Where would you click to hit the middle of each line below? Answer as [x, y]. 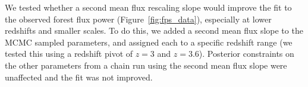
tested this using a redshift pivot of [69, 54]
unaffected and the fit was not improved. [79, 77]
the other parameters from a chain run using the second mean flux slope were [146, 65]
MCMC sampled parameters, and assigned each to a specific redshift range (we [149, 42]
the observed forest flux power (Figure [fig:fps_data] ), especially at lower [138, 19]
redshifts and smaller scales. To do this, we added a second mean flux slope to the [154, 30]
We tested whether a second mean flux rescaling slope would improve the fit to [148, 7]
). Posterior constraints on [246, 54]
